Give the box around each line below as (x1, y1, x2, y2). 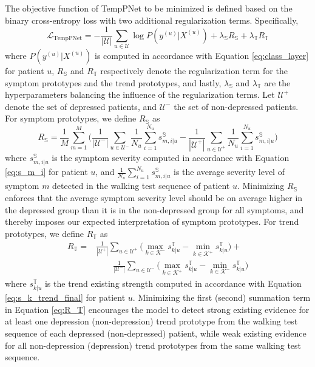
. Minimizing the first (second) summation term (132, 291, 311, 304)
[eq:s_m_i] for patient (5, 165, 88, 178)
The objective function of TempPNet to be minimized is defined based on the (5, 2, 293, 14)
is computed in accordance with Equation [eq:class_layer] (95, 49, 309, 61)
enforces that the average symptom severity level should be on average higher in (5, 191, 303, 204)
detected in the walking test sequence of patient (52, 179, 230, 192)
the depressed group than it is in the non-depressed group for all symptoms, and (5, 203, 304, 216)
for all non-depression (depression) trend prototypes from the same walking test (5, 338, 302, 351)
